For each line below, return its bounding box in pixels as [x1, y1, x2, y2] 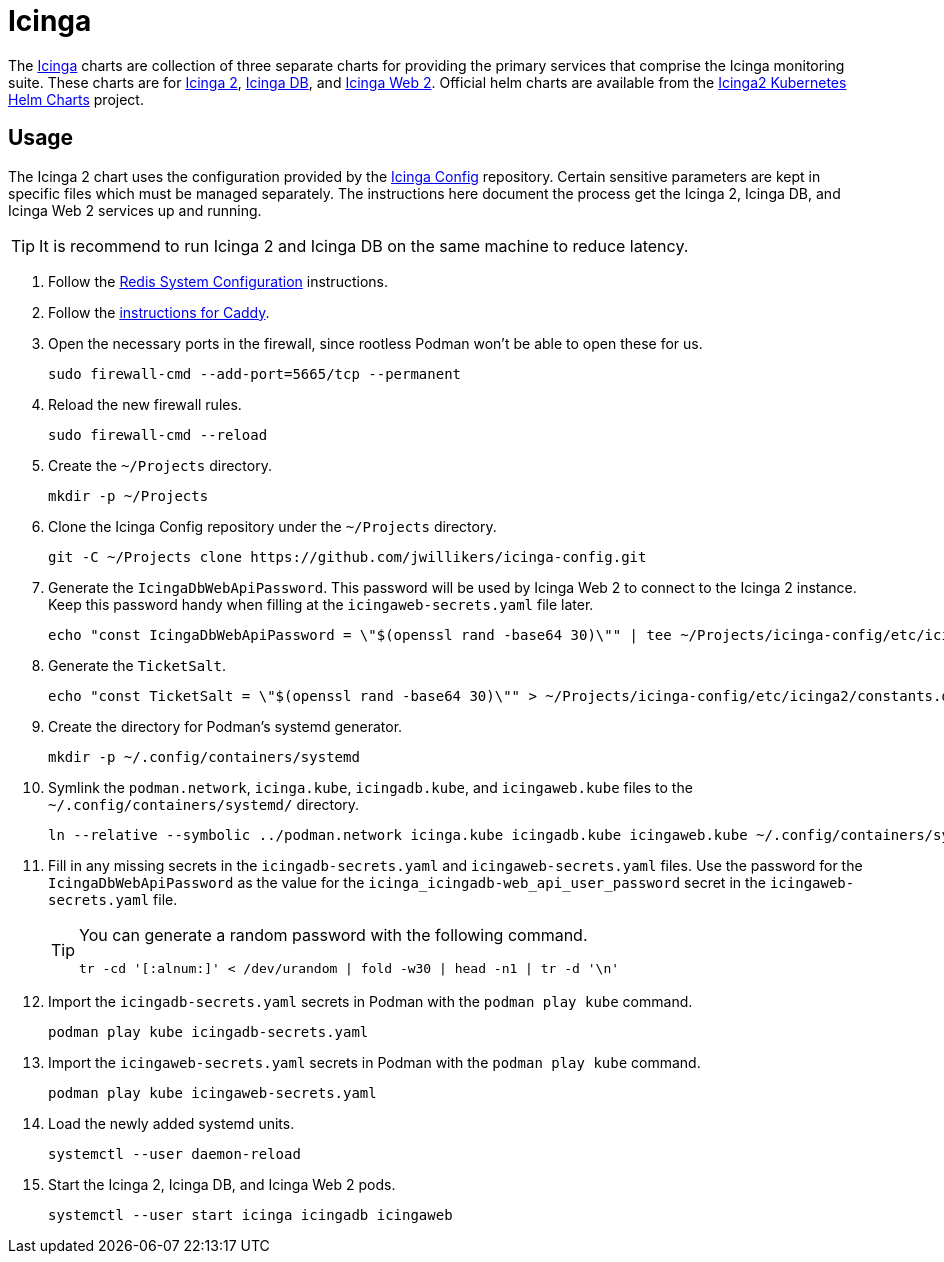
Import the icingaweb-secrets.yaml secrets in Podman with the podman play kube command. [48, 1053, 701, 1071]
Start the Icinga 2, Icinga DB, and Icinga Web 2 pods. [48, 1175, 396, 1193]
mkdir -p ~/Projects [48, 487, 209, 504]
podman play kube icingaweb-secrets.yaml [48, 1084, 377, 1101]
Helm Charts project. [8, 90, 144, 108]
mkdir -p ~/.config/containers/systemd [48, 748, 360, 765]
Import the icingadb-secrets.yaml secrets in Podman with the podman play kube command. [48, 992, 693, 1010]
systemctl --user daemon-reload [48, 1145, 301, 1162]
